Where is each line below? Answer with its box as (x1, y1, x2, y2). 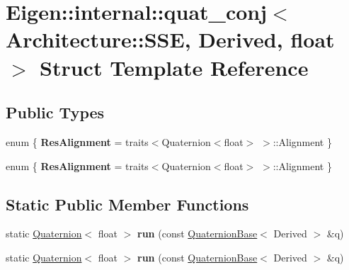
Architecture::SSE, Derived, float (6, 25, 335, 54)
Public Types (6, 101, 105, 123)
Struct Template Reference (40, 52, 309, 81)
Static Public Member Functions (6, 193, 249, 215)
